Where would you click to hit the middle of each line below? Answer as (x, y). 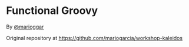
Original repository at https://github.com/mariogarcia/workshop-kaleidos (94, 38)
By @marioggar (25, 27)
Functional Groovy (52, 11)
